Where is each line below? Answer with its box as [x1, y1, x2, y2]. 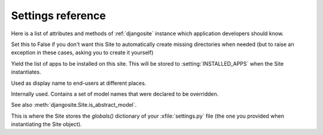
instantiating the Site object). [11, 121, 82, 128]
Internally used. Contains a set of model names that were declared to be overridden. [11, 90, 219, 97]
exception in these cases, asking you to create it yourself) [11, 49, 154, 56]
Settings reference [11, 9, 106, 22]
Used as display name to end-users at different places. [11, 79, 147, 87]
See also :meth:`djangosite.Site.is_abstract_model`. [11, 102, 137, 109]
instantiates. [11, 69, 41, 76]
